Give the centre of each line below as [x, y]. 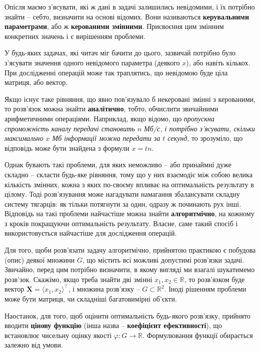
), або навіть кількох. [218, 62]
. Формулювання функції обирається [197, 335]
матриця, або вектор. [36, 82]
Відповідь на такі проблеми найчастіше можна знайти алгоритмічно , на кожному [129, 213]
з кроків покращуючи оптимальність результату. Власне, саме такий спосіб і [121, 223]
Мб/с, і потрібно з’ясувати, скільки [200, 128]
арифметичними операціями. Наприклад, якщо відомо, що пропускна [109, 118]
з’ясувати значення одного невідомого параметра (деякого [92, 62]
